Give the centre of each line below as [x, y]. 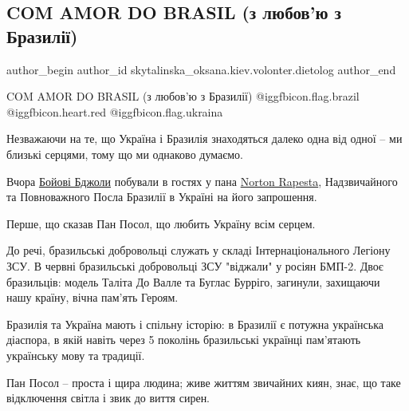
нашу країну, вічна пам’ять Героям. [92, 297]
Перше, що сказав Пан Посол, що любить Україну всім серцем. [161, 223]
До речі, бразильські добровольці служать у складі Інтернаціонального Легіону [199, 250]
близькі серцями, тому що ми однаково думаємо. [125, 154]
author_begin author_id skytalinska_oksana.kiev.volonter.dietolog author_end [201, 69]
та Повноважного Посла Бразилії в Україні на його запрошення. [162, 197]
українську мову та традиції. [76, 355]
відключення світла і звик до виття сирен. [108, 398]
